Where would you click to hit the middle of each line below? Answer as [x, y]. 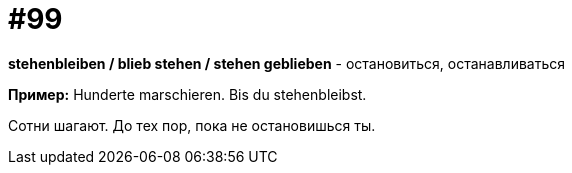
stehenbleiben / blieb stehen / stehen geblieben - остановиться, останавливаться [287, 63]
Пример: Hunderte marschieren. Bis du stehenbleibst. [187, 94]
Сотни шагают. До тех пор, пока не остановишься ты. [192, 125]
